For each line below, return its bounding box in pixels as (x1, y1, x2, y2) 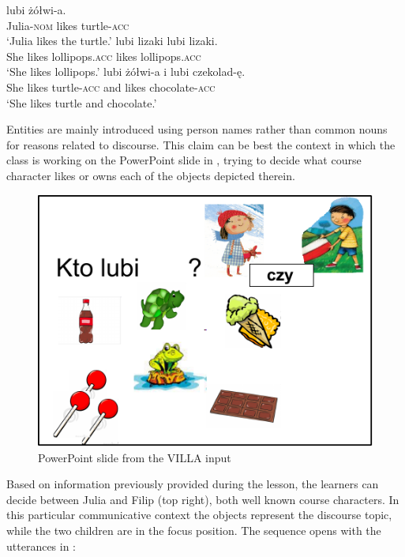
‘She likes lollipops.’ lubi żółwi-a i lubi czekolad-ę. (6, 63, 246, 80)
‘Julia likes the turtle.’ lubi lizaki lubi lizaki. (6, 32, 218, 49)
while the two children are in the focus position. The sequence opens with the (6, 521, 381, 538)
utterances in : (6, 537, 77, 554)
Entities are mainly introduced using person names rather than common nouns (6, 121, 388, 137)
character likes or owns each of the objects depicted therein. (6, 167, 295, 183)
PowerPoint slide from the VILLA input (38, 449, 231, 465)
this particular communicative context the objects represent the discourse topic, (6, 506, 392, 523)
